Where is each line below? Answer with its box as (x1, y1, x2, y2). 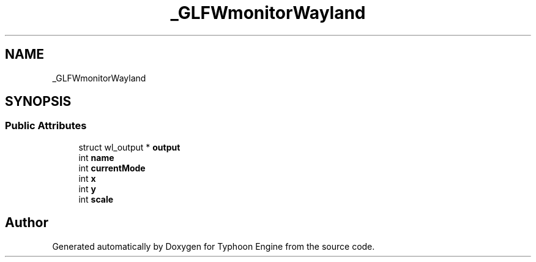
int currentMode (78, 162, 146, 173)
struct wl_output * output (78, 141, 181, 152)
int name (78, 152, 114, 163)
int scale (78, 193, 114, 204)
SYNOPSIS (5, 94, 72, 110)
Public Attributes (5, 119, 87, 132)
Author (5, 215, 48, 231)
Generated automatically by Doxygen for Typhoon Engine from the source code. (52, 241, 375, 252)
